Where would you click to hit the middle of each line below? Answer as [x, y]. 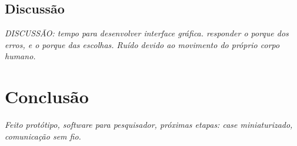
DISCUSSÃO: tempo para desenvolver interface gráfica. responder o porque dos [147, 33]
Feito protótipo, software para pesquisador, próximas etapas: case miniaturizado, [149, 125]
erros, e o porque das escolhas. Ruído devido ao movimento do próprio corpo [142, 44]
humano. [20, 56]
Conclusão [47, 96]
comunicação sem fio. [43, 136]
